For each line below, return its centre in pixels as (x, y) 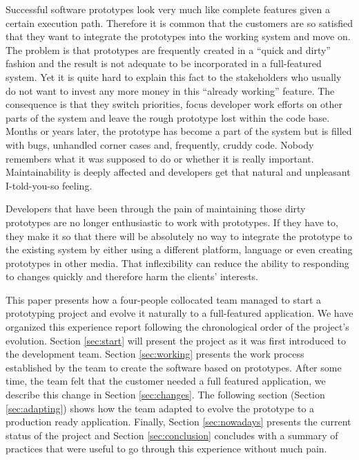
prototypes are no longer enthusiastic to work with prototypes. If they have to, (172, 222)
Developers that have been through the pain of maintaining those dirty (156, 209)
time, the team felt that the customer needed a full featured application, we (166, 381)
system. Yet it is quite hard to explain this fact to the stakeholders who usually (174, 76)
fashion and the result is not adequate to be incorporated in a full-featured (164, 63)
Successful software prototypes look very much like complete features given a (168, 9)
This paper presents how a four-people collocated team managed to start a (163, 299)
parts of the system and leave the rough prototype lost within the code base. (168, 117)
